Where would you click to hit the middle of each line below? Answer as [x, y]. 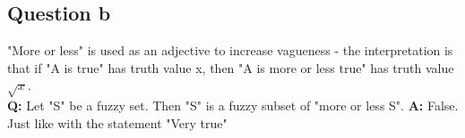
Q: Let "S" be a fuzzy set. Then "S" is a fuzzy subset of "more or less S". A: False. [233, 106]
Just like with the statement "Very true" [117, 122]
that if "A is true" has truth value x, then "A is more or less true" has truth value [231, 67]
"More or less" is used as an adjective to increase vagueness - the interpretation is [230, 50]
